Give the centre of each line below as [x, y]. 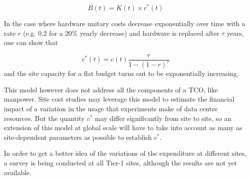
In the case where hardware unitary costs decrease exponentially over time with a [125, 23]
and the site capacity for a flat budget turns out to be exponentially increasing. [121, 73]
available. [18, 172]
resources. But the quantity [44, 118]
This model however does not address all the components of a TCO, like [111, 89]
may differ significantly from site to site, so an [163, 118]
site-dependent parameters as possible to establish [78, 137]
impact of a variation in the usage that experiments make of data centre [111, 109]
